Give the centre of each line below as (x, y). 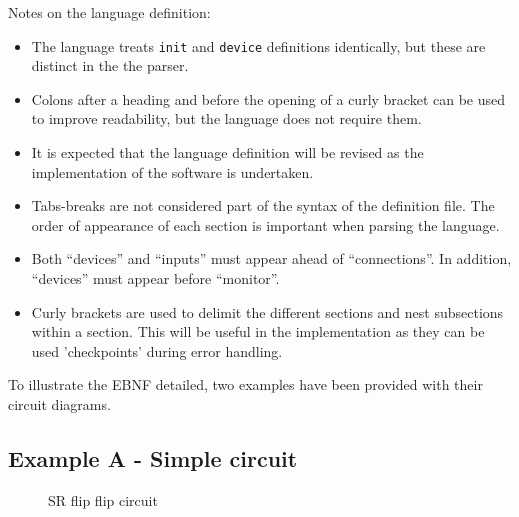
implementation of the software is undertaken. (172, 171)
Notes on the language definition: (109, 12)
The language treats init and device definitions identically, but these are (258, 45)
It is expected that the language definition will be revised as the (227, 152)
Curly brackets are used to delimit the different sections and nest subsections (267, 311)
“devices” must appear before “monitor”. (155, 278)
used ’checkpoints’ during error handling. (157, 350)
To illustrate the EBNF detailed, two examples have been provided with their (245, 384)
